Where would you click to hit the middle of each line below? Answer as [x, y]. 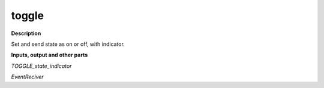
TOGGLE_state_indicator [41, 66]
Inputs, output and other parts [49, 55]
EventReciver [28, 77]
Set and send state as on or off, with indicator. [68, 44]
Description [26, 33]
